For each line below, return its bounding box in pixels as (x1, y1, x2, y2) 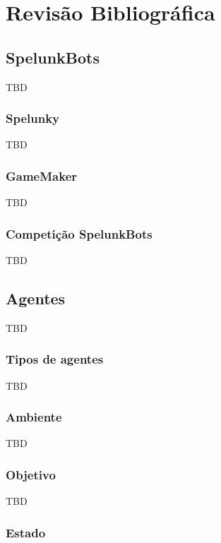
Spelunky (6, 109, 60, 127)
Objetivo (6, 465, 56, 483)
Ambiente (6, 408, 62, 426)
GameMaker (6, 167, 78, 184)
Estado (6, 523, 46, 541)
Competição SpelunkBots (6, 225, 153, 242)
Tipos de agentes (6, 350, 104, 368)
